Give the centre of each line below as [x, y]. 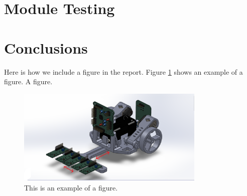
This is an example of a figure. [71, 187]
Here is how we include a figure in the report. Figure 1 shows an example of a [124, 71]
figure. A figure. [28, 81]
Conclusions [46, 47]
